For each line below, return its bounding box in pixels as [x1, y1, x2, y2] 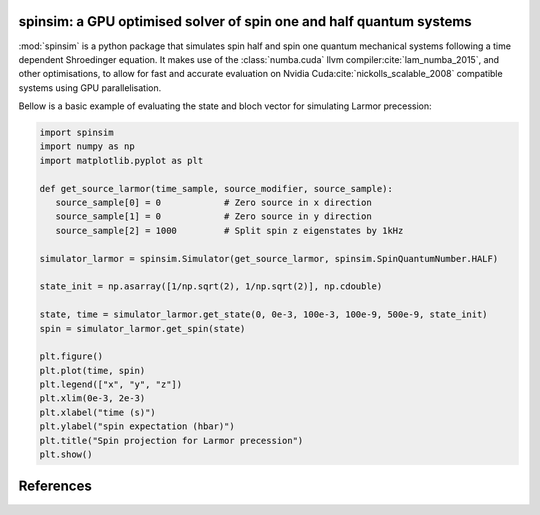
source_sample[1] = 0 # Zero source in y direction [55, 211, 372, 222]
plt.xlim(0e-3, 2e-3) [39, 393, 146, 404]
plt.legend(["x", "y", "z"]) [39, 379, 183, 390]
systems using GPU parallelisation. [18, 81, 162, 94]
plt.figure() [39, 351, 104, 362]
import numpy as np [39, 141, 135, 152]
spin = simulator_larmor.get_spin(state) [39, 323, 246, 334]
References [18, 478, 92, 495]
